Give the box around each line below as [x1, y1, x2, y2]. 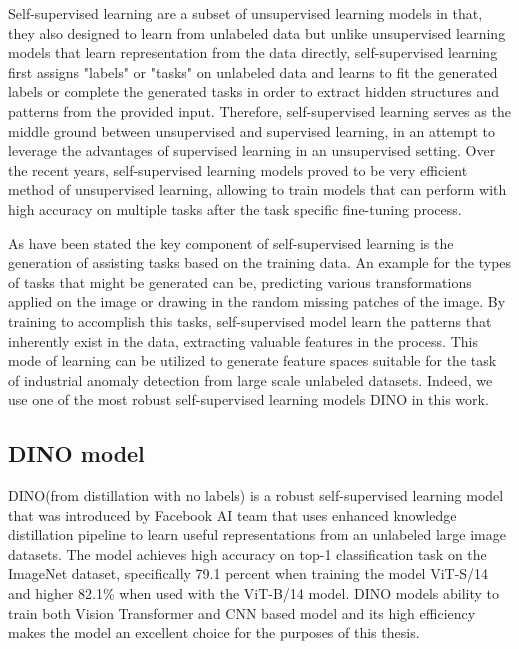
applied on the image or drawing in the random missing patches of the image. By [8, 291, 506, 312]
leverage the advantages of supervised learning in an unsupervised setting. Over [8, 140, 496, 161]
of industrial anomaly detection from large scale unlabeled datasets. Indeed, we [8, 369, 493, 390]
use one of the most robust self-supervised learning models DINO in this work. [8, 389, 489, 410]
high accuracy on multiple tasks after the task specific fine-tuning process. [8, 198, 462, 219]
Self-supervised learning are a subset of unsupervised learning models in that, [8, 3, 483, 23]
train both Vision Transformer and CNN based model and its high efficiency [8, 602, 476, 623]
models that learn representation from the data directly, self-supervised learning [8, 42, 498, 63]
